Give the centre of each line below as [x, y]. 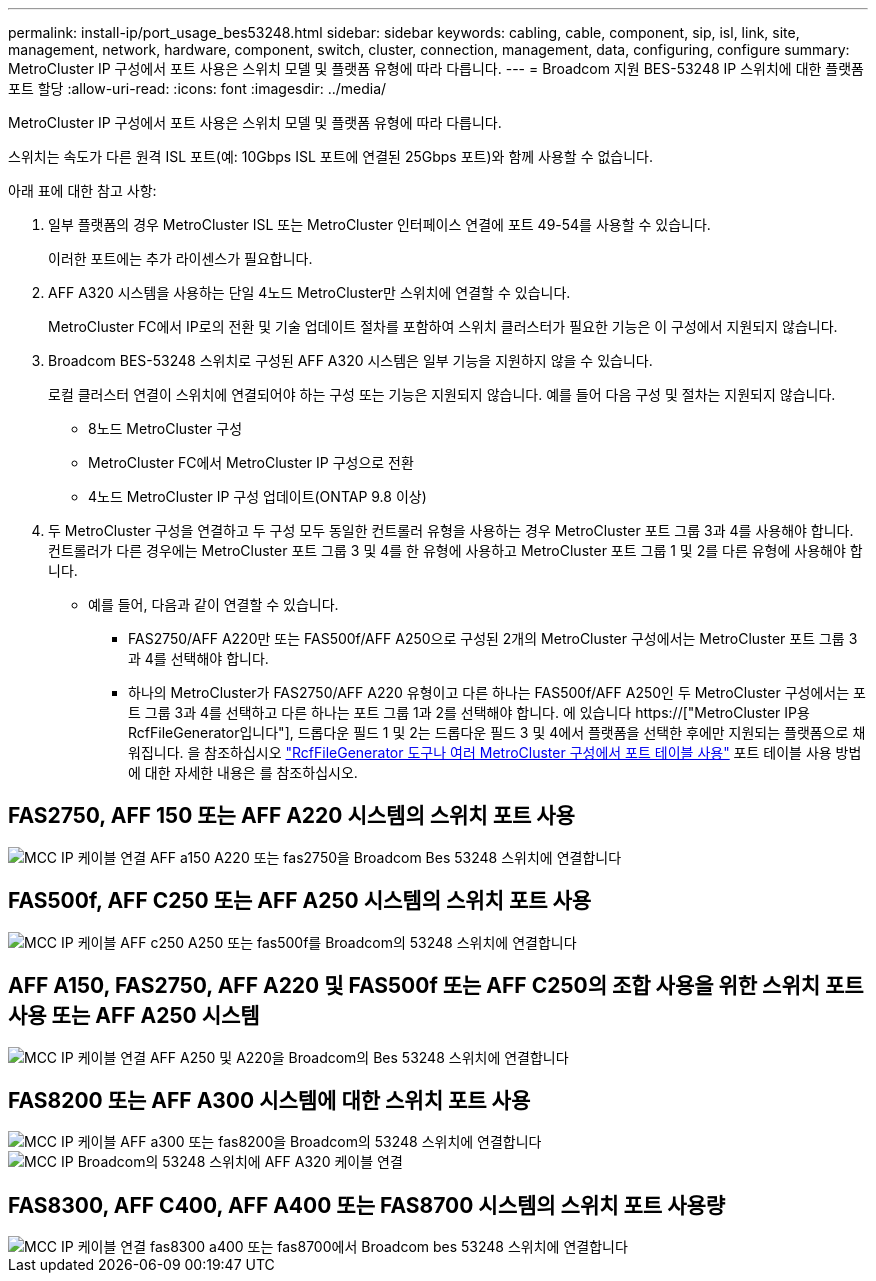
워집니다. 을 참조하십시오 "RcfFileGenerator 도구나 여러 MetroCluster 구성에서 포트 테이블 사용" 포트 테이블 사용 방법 [495, 752]
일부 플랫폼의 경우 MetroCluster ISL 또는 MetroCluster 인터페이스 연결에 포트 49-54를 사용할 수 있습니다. [379, 224]
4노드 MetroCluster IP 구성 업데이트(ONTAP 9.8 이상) [257, 496]
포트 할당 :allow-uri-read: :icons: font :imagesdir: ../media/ [197, 88]
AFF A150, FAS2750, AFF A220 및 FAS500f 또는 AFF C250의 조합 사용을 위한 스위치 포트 [436, 986]
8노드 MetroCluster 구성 [165, 428]
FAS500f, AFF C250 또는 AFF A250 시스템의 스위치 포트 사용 [300, 901]
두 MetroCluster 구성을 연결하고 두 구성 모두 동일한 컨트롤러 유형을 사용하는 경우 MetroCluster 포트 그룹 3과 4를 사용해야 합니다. [451, 530]
